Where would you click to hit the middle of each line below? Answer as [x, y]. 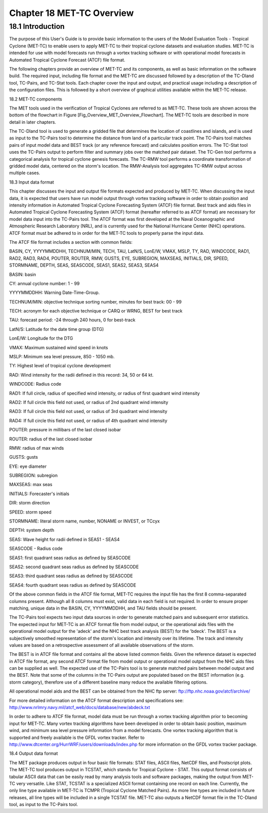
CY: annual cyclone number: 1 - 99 [44, 283]
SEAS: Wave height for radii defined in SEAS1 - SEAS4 [65, 539]
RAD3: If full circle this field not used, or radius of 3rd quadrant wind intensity [88, 411]
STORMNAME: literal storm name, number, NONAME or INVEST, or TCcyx [84, 521]
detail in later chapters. [33, 122]
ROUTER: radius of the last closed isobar [51, 439]
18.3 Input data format [32, 182]
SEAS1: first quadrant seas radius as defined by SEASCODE [70, 558]
